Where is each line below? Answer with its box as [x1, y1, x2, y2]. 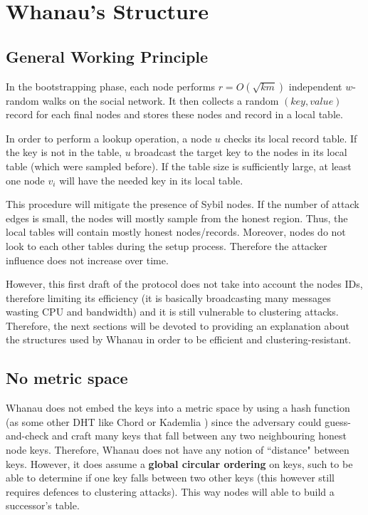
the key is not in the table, [6, 145, 122, 160]
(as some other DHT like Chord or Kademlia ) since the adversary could [6, 414, 322, 429]
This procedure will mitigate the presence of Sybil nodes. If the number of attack [6, 197, 359, 212]
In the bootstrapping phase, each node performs [6, 78, 215, 93]
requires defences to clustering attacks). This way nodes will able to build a [6, 484, 335, 499]
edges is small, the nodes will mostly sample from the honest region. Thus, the [6, 210, 348, 225]
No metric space [6, 367, 128, 389]
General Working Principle [6, 45, 209, 67]
